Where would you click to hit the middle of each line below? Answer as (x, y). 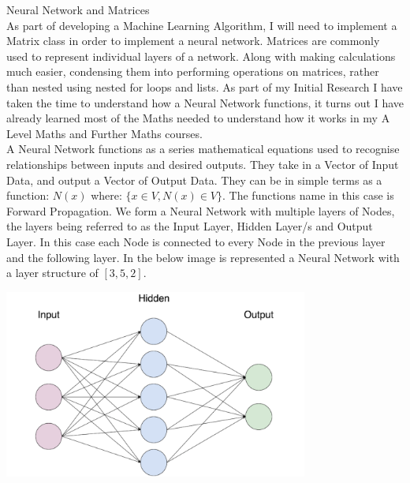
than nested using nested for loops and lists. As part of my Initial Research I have (205, 86)
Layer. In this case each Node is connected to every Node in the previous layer (196, 241)
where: (106, 195)
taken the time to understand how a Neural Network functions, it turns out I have (205, 102)
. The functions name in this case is (308, 195)
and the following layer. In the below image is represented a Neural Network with (203, 257)
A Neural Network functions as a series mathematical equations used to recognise (203, 149)
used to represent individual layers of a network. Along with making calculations (201, 56)
